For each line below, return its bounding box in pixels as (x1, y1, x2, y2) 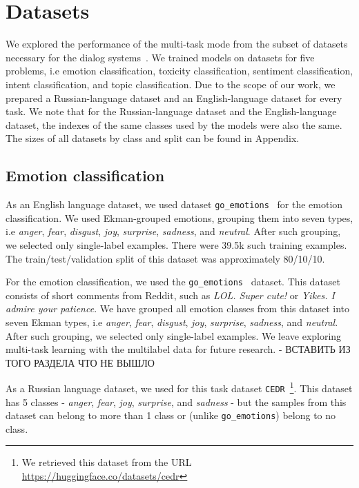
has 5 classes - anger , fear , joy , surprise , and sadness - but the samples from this (6, 394, 347, 409)
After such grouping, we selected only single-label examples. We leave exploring (6, 328, 342, 343)
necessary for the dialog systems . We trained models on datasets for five (6, 50, 315, 64)
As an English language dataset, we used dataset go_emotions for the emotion (6, 197, 343, 212)
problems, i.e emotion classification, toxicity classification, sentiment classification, (6, 63, 353, 78)
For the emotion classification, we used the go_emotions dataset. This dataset (6, 274, 341, 289)
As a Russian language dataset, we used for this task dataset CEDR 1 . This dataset (6, 379, 353, 395)
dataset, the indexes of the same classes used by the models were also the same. (6, 117, 342, 132)
